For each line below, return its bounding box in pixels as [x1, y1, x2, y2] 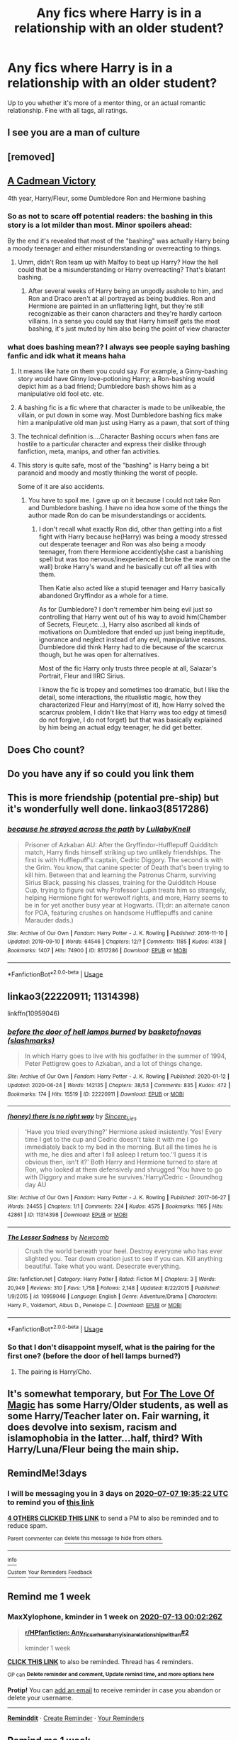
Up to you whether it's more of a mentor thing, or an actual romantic [7, 98, 206, 107]
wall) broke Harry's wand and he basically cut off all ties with [38, 563, 217, 571]
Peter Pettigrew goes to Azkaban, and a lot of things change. [24, 1059, 203, 1068]
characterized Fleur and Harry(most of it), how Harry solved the [38, 700, 225, 709]
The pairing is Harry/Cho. [17, 1367, 92, 1376]
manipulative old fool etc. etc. [17, 390, 104, 398]
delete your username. [7, 1694, 74, 1702]
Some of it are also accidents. [17, 483, 105, 491]
